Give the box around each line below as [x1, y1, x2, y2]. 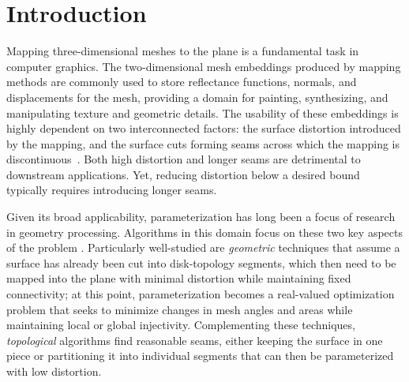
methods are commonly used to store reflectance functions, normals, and [6, 73, 357, 90]
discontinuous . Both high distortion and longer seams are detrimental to [6, 151, 361, 167]
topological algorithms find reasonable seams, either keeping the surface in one [6, 331, 383, 348]
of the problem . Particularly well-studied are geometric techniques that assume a [6, 239, 400, 256]
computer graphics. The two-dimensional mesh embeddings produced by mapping [6, 58, 401, 74]
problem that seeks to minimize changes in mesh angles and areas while [6, 301, 353, 317]
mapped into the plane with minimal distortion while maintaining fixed [6, 270, 351, 286]
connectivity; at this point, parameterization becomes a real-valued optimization [6, 286, 395, 302]
